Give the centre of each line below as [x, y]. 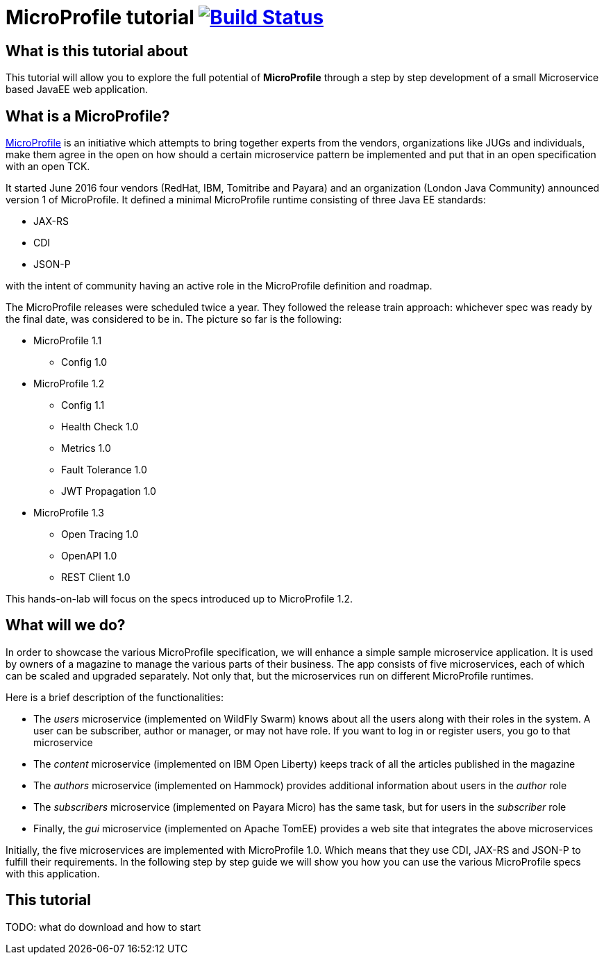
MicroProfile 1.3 [69, 513]
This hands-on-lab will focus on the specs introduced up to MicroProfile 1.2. [179, 599]
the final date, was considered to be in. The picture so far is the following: [174, 319]
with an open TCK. [48, 167]
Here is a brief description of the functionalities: [115, 697]
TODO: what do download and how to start [103, 927]
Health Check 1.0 [100, 427]
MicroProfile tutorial [100, 17]
